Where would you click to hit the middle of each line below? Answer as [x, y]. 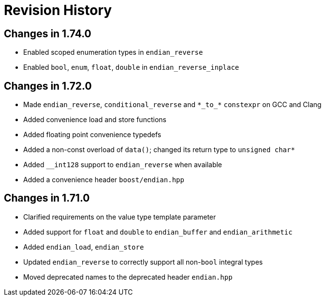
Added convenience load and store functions [95, 120]
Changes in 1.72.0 [48, 86]
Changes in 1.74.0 [48, 33]
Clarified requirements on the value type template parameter [120, 217]
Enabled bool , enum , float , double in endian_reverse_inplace [131, 67]
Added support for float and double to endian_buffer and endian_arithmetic [158, 232]
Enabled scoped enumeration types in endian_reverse [113, 52]
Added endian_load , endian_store [84, 247]
